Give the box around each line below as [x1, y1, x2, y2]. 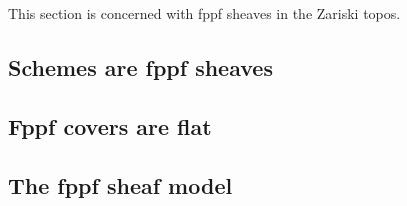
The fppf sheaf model [8, 169, 233, 200]
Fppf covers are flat [8, 110, 212, 141]
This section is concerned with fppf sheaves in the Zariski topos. [8, 3, 401, 23]
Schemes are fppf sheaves [8, 51, 273, 82]
